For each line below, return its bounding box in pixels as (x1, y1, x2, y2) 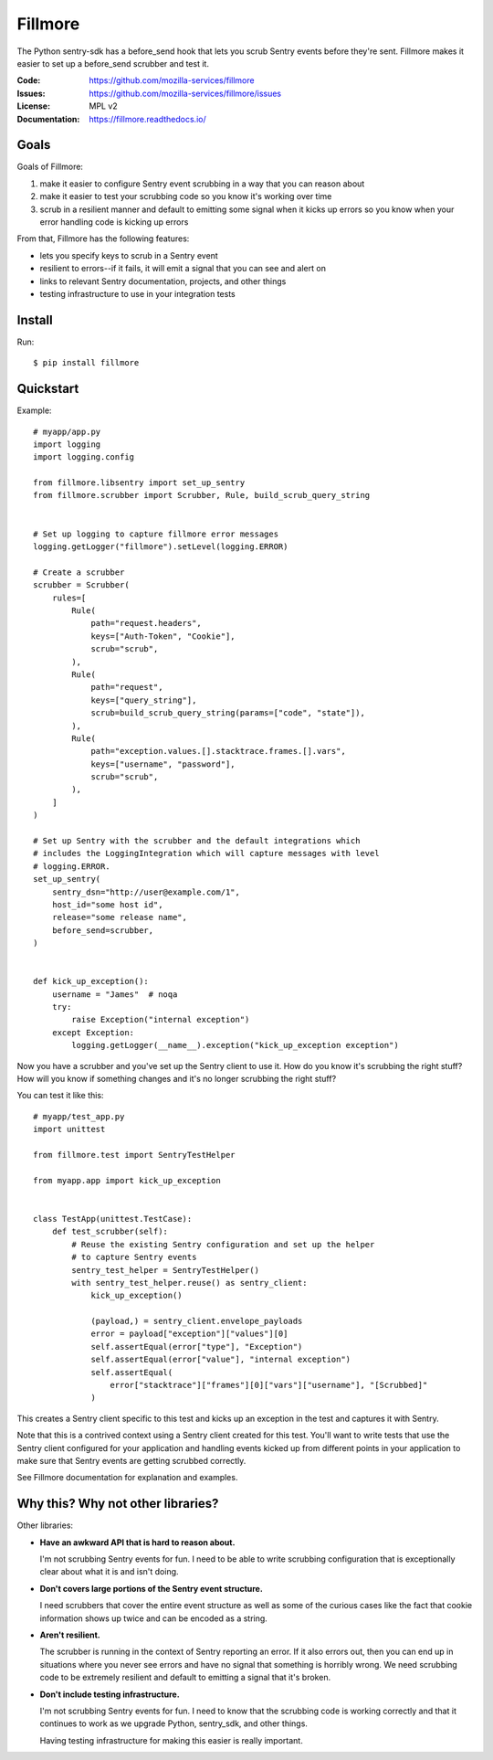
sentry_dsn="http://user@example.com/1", (51, 886, 241, 897)
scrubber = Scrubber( (33, 580, 130, 590)
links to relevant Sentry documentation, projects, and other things (39, 275, 287, 287)
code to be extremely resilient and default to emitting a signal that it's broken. (39, 1672, 331, 1683)
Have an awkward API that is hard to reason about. (39, 1536, 236, 1548)
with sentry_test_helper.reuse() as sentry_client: (71, 1278, 308, 1288)
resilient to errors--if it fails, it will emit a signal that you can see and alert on (39, 263, 326, 274)
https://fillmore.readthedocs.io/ (89, 113, 206, 124)
